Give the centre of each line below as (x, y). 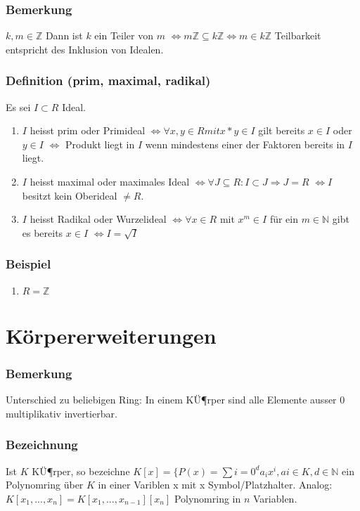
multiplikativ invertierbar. (62, 413)
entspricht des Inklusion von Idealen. (85, 49)
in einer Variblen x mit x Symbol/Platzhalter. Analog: (215, 485)
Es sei (18, 106)
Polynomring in (207, 498)
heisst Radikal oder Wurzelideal (98, 219)
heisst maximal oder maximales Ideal (110, 181)
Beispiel (28, 264)
